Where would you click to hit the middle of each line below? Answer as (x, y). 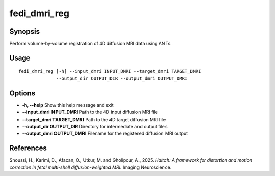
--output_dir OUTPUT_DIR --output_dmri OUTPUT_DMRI (122, 78)
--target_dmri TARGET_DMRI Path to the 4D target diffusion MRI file (94, 119)
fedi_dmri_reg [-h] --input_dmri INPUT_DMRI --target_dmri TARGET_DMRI (110, 71)
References (28, 148)
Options (22, 93)
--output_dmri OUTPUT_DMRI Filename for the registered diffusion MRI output (105, 134)
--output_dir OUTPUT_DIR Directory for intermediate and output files (95, 126)
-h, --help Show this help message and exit (68, 105)
